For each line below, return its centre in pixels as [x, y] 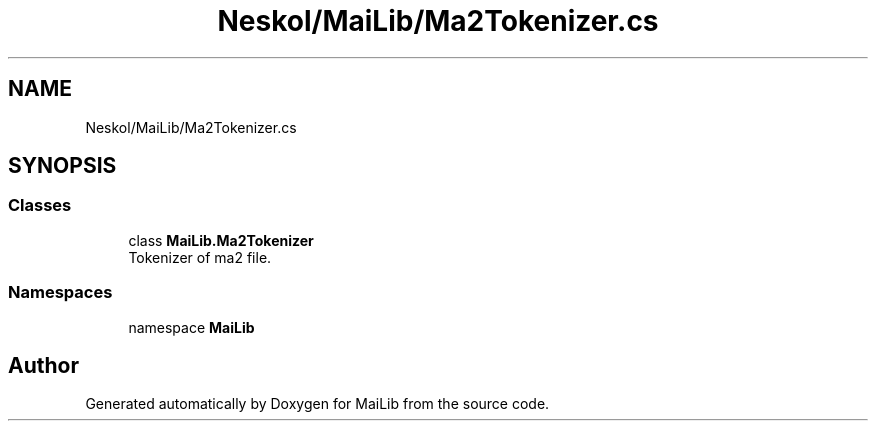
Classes [40, 205]
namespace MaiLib [191, 327]
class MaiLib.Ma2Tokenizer [221, 240]
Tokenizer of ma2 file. [200, 257]
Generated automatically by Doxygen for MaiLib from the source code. [317, 404]
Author [43, 365]
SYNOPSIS [62, 166]
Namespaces [60, 292]
